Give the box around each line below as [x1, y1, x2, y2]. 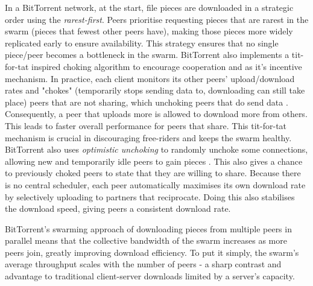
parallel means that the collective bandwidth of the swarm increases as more [5, 234, 287, 247]
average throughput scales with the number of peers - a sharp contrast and [5, 258, 282, 270]
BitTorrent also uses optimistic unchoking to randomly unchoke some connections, [5, 143, 308, 156]
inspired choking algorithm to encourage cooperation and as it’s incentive [31, 60, 302, 72]
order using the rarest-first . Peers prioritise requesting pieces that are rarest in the [5, 13, 309, 25]
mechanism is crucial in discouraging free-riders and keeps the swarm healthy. [5, 131, 292, 144]
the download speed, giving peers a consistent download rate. [5, 202, 231, 215]
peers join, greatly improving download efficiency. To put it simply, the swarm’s [5, 246, 299, 258]
